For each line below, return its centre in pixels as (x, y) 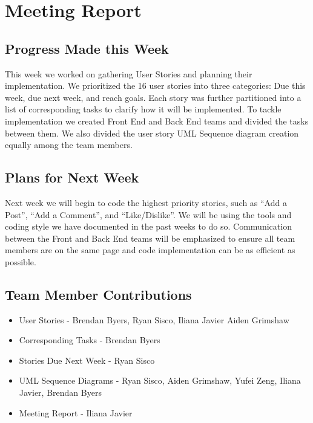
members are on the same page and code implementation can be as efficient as (150, 250)
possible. (21, 261)
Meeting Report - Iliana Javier (76, 412)
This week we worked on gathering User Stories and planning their (129, 73)
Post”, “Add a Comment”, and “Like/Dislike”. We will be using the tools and (148, 214)
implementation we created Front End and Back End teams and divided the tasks (157, 121)
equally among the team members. (69, 145)
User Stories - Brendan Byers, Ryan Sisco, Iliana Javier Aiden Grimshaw (154, 319)
